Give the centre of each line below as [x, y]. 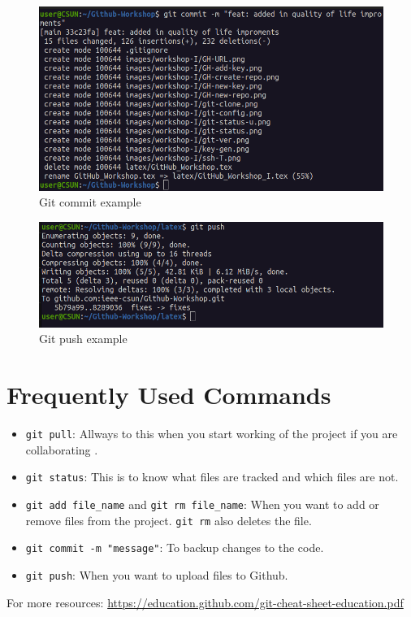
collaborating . [62, 449]
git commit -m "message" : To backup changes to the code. [175, 547]
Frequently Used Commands [169, 395]
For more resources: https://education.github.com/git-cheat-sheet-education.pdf [205, 602]
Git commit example [90, 202]
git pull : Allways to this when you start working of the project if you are [212, 434]
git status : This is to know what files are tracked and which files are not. [212, 477]
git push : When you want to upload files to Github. [157, 575]
